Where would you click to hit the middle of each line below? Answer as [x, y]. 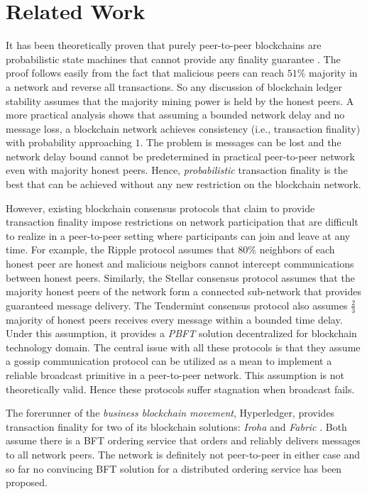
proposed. [27, 482]
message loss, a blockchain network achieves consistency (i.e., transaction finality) [183, 128]
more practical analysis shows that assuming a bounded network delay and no [175, 115]
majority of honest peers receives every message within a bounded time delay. [174, 319]
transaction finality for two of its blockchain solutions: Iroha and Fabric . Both [176, 426]
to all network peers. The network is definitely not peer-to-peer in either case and [183, 454]
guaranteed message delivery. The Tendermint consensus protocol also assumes [177, 305]
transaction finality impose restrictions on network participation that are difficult [182, 222]
